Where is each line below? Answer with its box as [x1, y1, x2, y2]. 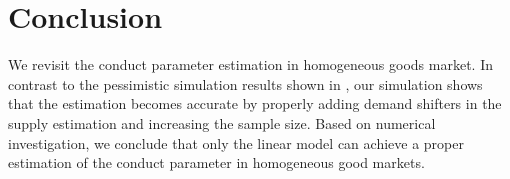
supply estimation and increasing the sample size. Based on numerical [8, 112, 436, 133]
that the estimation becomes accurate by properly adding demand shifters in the [8, 93, 502, 114]
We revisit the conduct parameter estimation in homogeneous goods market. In [8, 54, 494, 75]
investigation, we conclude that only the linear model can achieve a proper [8, 132, 464, 153]
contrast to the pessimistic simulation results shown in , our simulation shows [8, 73, 483, 94]
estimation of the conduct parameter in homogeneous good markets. [8, 152, 425, 173]
